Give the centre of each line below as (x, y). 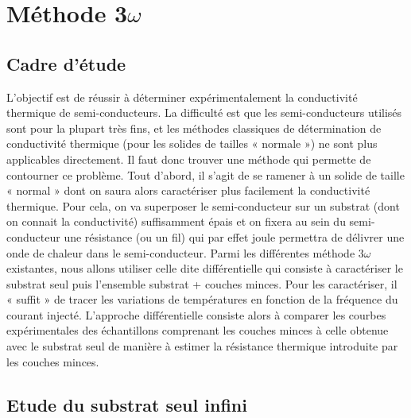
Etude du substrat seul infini (127, 404)
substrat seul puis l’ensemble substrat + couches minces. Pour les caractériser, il (202, 283)
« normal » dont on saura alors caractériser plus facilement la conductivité (188, 190)
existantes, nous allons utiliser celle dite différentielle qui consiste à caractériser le (205, 268)
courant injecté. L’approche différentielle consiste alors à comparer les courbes (196, 314)
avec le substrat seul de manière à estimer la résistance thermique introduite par (202, 346)
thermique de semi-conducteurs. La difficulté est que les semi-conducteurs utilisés (204, 112)
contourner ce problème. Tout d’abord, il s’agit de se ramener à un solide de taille (205, 174)
